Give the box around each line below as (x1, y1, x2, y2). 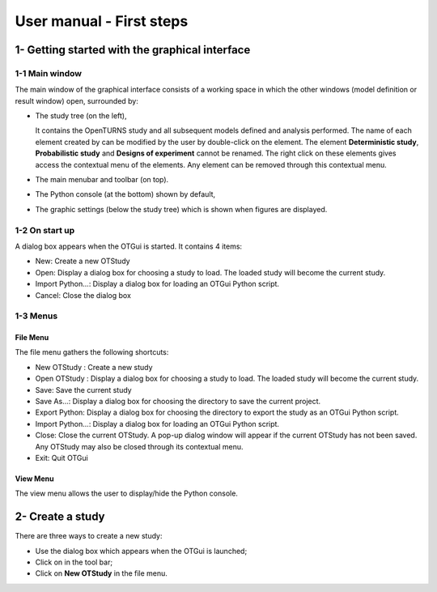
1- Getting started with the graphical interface (15, 43, 251, 57)
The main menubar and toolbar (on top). (35, 175, 169, 185)
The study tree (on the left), (35, 111, 127, 121)
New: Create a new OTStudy (35, 256, 130, 266)
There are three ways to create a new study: (15, 531, 163, 541)
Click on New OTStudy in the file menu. (35, 569, 168, 578)
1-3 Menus (15, 310, 58, 322)
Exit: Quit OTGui (35, 454, 88, 462)
